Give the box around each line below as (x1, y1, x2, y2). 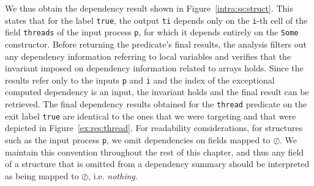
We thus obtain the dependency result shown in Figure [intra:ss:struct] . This (5, 2, 293, 14)
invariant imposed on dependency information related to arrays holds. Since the (5, 62, 304, 74)
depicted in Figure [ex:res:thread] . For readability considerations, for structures (5, 121, 303, 134)
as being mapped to (5, 169, 79, 182)
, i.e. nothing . (88, 169, 138, 182)
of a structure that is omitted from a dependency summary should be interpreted (5, 157, 310, 170)
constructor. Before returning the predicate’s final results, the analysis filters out (5, 37, 307, 50)
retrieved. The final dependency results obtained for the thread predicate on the (5, 97, 307, 110)
